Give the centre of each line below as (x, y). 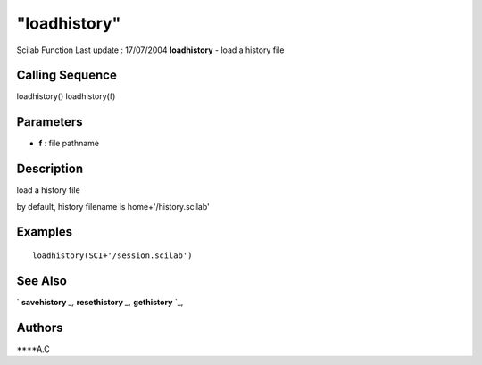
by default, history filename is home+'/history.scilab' (113, 206)
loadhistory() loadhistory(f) (66, 96)
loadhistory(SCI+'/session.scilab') (112, 256)
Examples (45, 232)
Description (50, 169)
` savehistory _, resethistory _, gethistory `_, (100, 302)
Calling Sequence (67, 75)
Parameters (50, 122)
